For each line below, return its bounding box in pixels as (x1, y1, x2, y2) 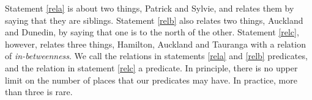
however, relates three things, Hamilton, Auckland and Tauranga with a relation (5, 37, 306, 50)
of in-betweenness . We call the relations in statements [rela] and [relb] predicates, (5, 49, 308, 62)
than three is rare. (5, 85, 73, 98)
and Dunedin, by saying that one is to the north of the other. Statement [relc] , (5, 26, 299, 38)
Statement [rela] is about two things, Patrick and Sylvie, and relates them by (5, 2, 294, 14)
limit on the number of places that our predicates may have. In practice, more (5, 73, 297, 86)
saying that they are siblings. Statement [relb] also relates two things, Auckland (5, 13, 303, 26)
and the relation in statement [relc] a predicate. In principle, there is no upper (5, 61, 298, 74)
